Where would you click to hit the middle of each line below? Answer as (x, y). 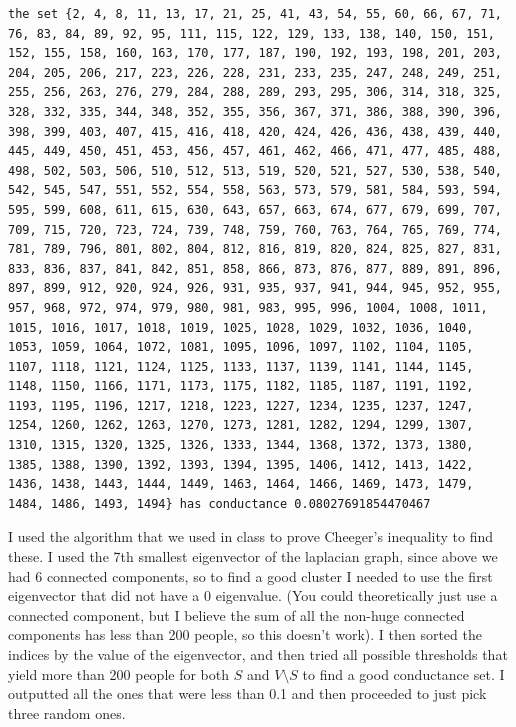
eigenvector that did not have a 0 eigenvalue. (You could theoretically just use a (253, 595)
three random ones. (67, 712)
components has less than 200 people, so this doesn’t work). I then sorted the (245, 634)
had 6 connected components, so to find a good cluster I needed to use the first (250, 575)
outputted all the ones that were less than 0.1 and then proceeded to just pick (247, 693)
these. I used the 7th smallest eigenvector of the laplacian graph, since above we (253, 556)
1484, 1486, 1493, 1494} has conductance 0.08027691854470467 (219, 503)
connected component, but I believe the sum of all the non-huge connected (236, 614)
